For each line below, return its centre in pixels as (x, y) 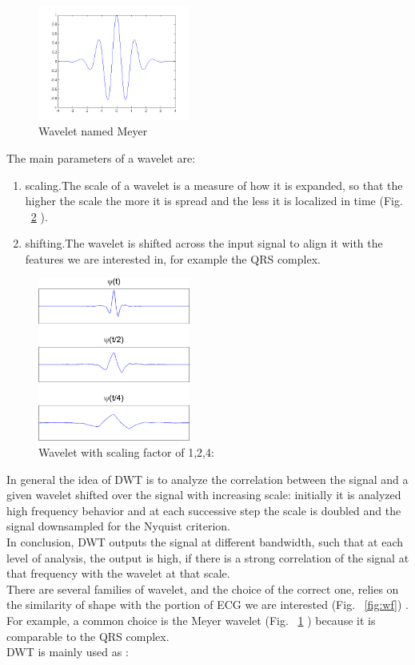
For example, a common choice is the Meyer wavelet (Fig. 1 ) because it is (191, 620)
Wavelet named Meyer (93, 131)
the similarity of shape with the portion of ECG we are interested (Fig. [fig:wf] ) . (207, 605)
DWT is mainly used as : (68, 652)
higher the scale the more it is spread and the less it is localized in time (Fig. (214, 201)
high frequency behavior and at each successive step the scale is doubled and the (204, 510)
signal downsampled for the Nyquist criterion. (118, 526)
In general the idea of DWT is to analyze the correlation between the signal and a (207, 479)
